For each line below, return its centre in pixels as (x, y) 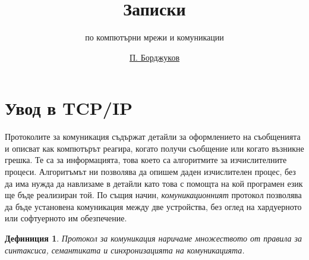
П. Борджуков (154, 57)
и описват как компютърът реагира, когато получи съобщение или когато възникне (154, 148)
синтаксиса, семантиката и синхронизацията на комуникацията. (125, 250)
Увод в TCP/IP (69, 108)
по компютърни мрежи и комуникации (154, 37)
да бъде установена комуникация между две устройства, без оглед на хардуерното (153, 206)
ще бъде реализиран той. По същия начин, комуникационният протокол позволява (153, 195)
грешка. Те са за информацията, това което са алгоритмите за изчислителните (146, 160)
